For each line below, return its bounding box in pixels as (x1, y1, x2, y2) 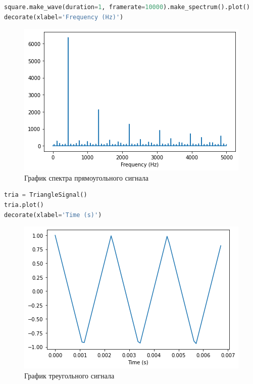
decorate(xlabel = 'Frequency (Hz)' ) (4, 13, 124, 21)
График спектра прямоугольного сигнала (24, 172, 149, 183)
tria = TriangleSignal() (4, 191, 87, 199)
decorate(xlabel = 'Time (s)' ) (4, 211, 102, 219)
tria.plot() (4, 201, 44, 208)
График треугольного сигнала (24, 370, 115, 380)
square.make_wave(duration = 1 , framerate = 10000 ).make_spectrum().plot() (4, 4, 250, 11)
